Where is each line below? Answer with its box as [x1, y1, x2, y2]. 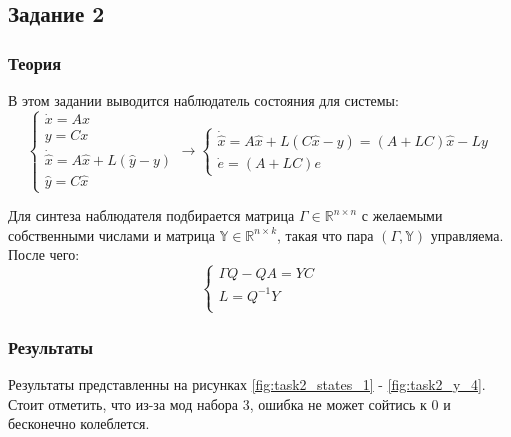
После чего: [8, 244, 80, 265]
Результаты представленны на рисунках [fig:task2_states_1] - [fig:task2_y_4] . [8, 374, 486, 395]
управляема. [430, 224, 504, 245]
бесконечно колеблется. [8, 413, 150, 434]
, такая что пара [277, 224, 374, 245]
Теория [8, 50, 62, 75]
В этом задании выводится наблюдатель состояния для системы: [8, 90, 399, 110]
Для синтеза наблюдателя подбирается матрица [8, 205, 295, 226]
